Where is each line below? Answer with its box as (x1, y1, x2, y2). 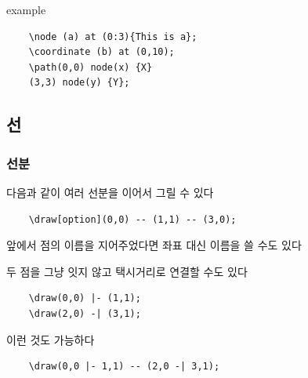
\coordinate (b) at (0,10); (28, 46, 175, 58)
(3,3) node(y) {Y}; (28, 77, 130, 89)
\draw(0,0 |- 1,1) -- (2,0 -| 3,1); (28, 361, 220, 373)
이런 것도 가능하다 (6, 331, 95, 347)
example (6, 2, 46, 17)
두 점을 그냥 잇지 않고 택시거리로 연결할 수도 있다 (6, 263, 248, 279)
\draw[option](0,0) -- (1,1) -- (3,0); (28, 213, 237, 225)
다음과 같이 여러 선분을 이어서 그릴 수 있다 (6, 184, 214, 200)
